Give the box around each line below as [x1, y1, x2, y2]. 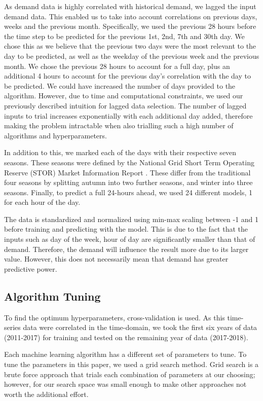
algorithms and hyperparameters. [4, 130, 107, 140]
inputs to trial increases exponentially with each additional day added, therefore [4, 110, 253, 121]
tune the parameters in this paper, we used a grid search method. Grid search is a [4, 359, 259, 370]
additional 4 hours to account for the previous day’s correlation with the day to [4, 70, 251, 81]
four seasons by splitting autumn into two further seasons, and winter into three [4, 177, 253, 188]
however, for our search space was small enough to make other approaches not [4, 379, 247, 389]
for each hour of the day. [4, 197, 81, 207]
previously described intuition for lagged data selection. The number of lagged [4, 100, 247, 111]
